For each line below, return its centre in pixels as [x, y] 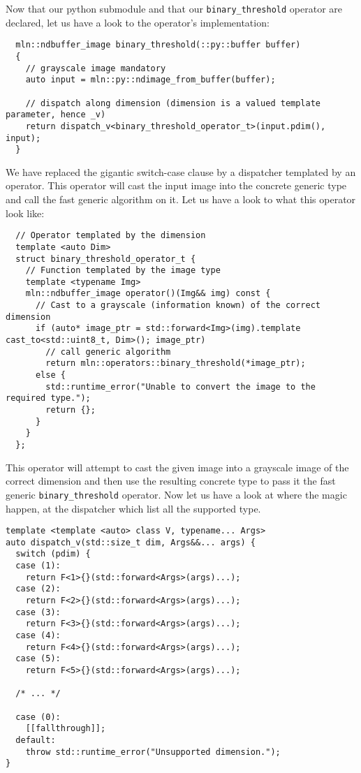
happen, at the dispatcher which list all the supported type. [133, 508]
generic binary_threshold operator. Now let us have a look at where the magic [176, 494]
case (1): [38, 566]
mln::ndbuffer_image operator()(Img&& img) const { [148, 294]
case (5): [38, 659]
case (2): [38, 589]
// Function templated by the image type [123, 271]
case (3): [38, 612]
